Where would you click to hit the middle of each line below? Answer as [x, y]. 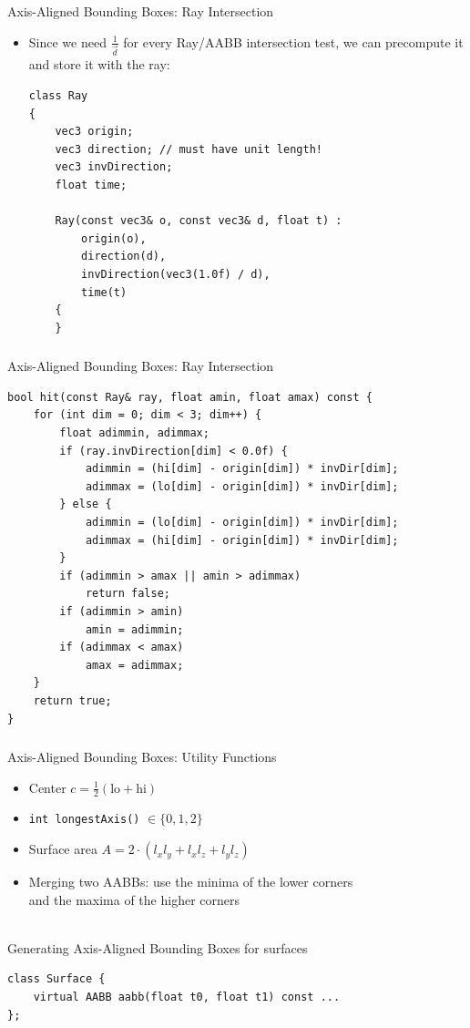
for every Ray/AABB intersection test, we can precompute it [293, 41]
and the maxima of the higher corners [134, 899]
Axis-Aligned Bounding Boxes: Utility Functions [142, 757]
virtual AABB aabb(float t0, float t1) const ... [187, 997]
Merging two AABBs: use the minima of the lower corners [191, 882]
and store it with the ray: [99, 64]
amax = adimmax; [134, 665]
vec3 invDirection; [114, 167]
